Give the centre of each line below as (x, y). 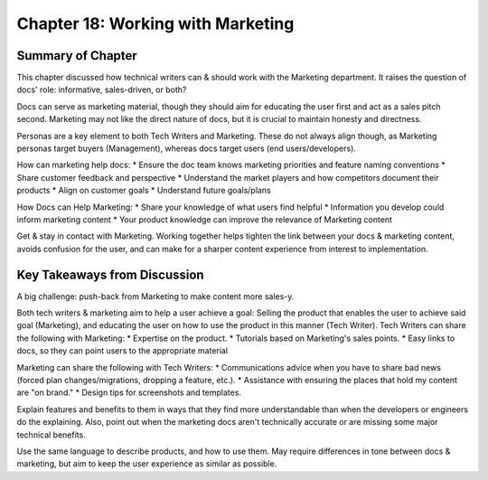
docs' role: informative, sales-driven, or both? (102, 89)
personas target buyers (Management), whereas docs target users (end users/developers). (187, 148)
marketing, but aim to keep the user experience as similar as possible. (147, 464)
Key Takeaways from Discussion (110, 274)
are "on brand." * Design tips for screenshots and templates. (129, 392)
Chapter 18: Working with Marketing (155, 24)
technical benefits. (51, 435)
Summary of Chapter (77, 56)
